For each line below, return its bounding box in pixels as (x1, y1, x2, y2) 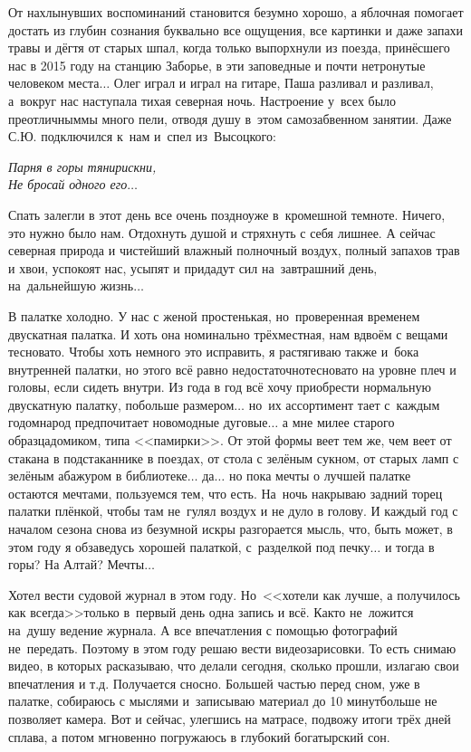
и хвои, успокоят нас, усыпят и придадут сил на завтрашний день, (8, 258, 378, 277)
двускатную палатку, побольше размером (8, 395, 235, 414)
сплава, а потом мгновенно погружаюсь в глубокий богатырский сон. (8, 727, 390, 746)
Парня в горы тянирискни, (8, 157, 157, 176)
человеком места (8, 73, 100, 92)
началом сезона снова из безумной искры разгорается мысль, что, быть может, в (8, 519, 453, 538)
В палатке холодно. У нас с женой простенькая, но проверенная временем (8, 306, 420, 325)
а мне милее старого (282, 413, 395, 432)
